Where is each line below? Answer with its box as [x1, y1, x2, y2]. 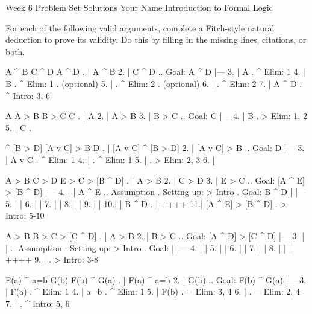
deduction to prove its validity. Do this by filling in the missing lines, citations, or [5, 33, 307, 46]
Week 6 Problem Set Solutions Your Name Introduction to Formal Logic [5, 1, 273, 13]
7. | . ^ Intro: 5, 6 [5, 296, 70, 309]
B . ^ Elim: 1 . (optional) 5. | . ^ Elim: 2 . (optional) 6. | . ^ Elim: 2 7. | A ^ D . [5, 77, 302, 89]
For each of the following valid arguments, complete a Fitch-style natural [5, 21, 275, 34]
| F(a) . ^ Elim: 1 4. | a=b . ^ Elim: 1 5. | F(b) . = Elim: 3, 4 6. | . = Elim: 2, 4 [5, 285, 300, 298]
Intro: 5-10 [5, 209, 45, 222]
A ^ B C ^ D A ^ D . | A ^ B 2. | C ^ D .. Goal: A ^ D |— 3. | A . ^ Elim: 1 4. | [5, 65, 306, 78]
